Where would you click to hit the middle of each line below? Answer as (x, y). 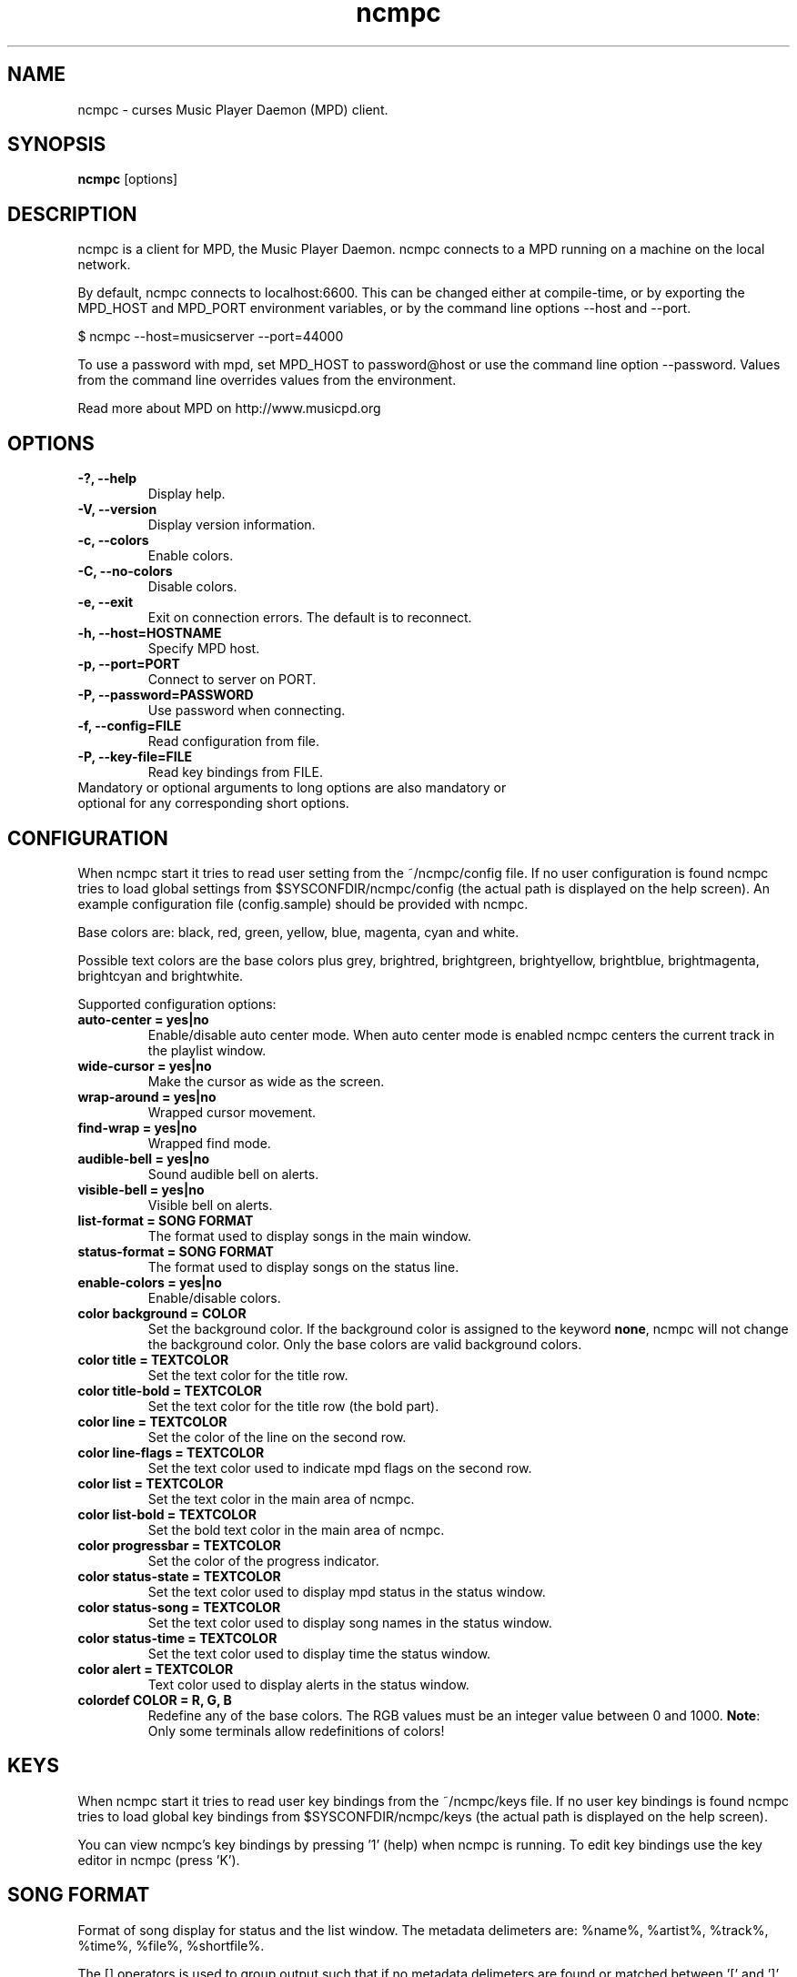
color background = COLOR (162, 1313)
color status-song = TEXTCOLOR (179, 1607)
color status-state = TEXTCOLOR (179, 1576)
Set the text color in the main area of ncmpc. (281, 1498)
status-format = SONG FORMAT (176, 1251)
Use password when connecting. (247, 711)
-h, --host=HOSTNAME (150, 633)
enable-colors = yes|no (150, 1282)
